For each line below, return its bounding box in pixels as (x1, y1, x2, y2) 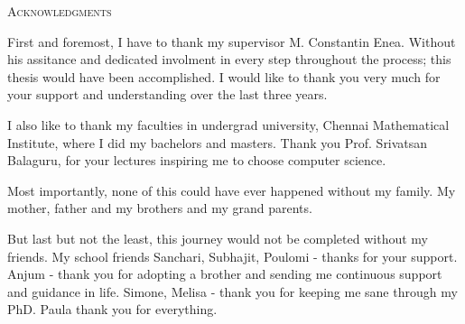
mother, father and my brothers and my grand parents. (7, 199, 312, 218)
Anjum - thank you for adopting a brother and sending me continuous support (7, 264, 442, 283)
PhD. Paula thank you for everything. (7, 300, 218, 319)
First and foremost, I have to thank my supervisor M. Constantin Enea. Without (7, 32, 456, 51)
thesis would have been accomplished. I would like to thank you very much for (7, 67, 441, 86)
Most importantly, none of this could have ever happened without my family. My (7, 181, 456, 199)
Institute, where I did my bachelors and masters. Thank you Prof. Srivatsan (7, 133, 428, 152)
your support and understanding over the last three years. (7, 85, 328, 104)
